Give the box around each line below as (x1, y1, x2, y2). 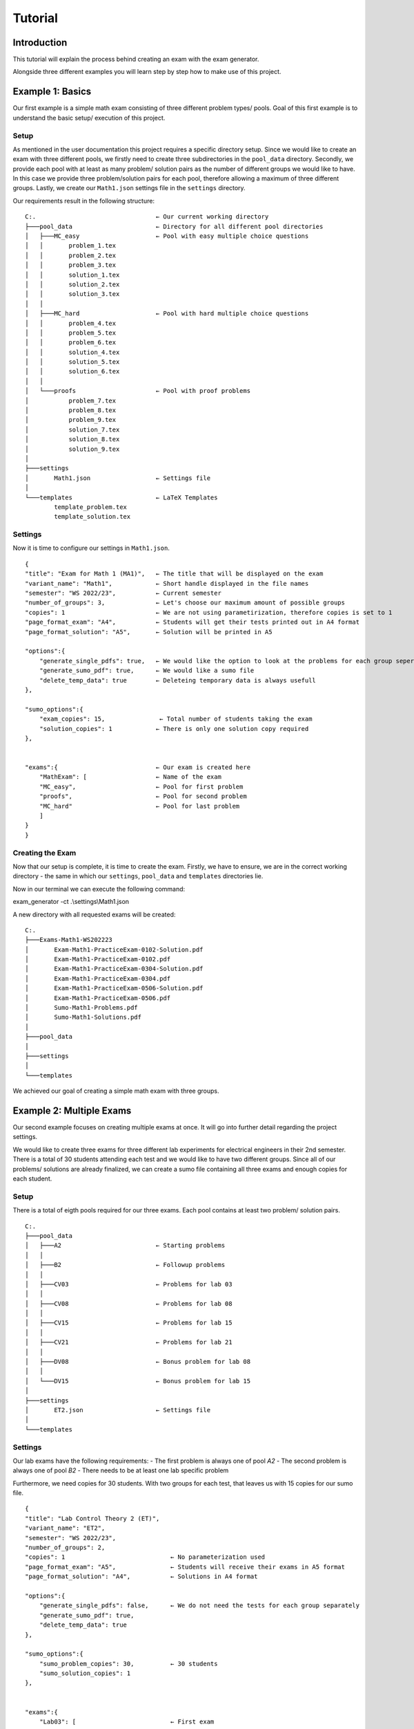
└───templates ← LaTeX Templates (25, 493, 218, 501)
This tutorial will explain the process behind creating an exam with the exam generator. (12, 55, 259, 64)
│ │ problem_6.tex (25, 339, 117, 346)
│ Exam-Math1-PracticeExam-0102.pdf (25, 955, 171, 963)
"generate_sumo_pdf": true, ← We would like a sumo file (39, 667, 255, 674)
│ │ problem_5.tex (25, 329, 117, 337)
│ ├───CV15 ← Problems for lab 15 (25, 1319, 233, 1327)
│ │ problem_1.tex (25, 242, 117, 250)
